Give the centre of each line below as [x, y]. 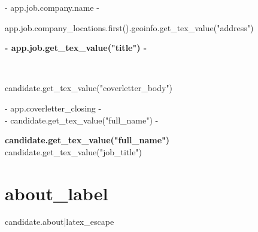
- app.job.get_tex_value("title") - [76, 48]
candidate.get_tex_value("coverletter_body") [89, 88]
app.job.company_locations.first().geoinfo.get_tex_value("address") [129, 27]
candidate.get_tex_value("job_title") [74, 151]
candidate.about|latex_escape [60, 222]
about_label [57, 193]
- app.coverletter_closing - [53, 108]
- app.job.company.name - [52, 7]
